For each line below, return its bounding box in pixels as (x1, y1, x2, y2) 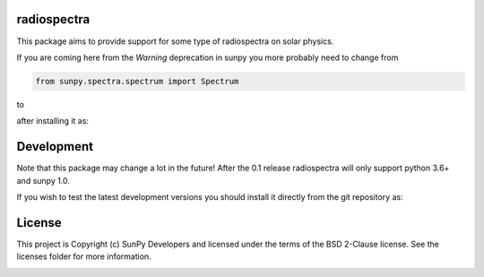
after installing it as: (16, 116, 90, 126)
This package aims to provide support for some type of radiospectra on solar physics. (16, 36, 334, 47)
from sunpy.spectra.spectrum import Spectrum (35, 76, 239, 86)
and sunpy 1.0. (16, 175, 71, 186)
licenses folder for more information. (16, 251, 151, 262)
